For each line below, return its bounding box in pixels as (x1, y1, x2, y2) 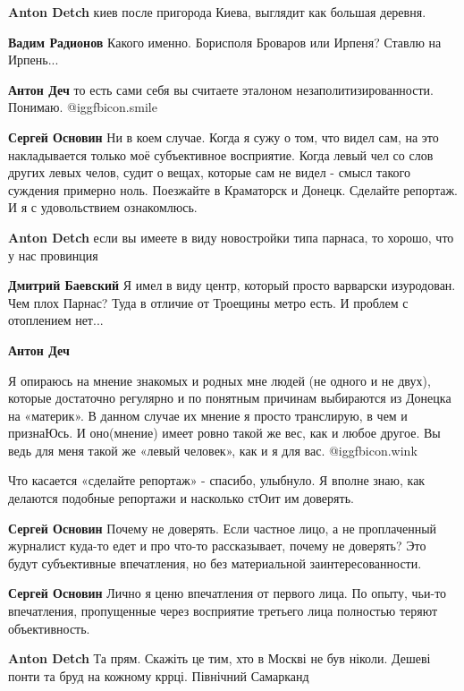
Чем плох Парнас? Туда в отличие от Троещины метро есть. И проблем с (8, 293, 409, 311)
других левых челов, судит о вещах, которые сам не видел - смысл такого (8, 163, 410, 182)
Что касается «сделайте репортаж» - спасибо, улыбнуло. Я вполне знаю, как (8, 471, 426, 490)
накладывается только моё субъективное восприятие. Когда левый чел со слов (8, 145, 434, 164)
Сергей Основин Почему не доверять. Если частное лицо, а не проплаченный (8, 518, 437, 537)
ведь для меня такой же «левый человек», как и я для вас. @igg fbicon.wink (8, 440, 418, 459)
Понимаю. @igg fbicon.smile (8, 98, 157, 116)
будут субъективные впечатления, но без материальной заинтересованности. (8, 553, 422, 572)
